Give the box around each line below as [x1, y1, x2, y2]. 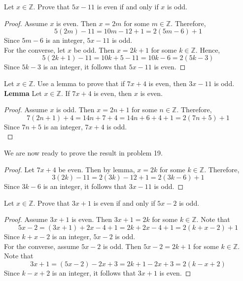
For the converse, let [4, 44, 66, 55]
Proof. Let [4, 164, 35, 174]
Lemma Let [4, 88, 42, 98]
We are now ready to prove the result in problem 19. [4, 147, 163, 157]
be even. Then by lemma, [58, 164, 135, 174]
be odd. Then [73, 44, 115, 55]
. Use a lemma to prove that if [33, 78, 125, 88]
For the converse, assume [4, 241, 79, 251]
